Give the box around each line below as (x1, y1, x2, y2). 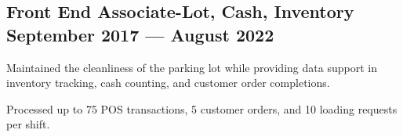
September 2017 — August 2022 (6, 22, 274, 46)
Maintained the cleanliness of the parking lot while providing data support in (6, 59, 377, 75)
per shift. (6, 116, 50, 132)
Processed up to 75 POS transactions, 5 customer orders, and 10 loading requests (6, 100, 398, 117)
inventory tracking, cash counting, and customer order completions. (6, 74, 330, 91)
